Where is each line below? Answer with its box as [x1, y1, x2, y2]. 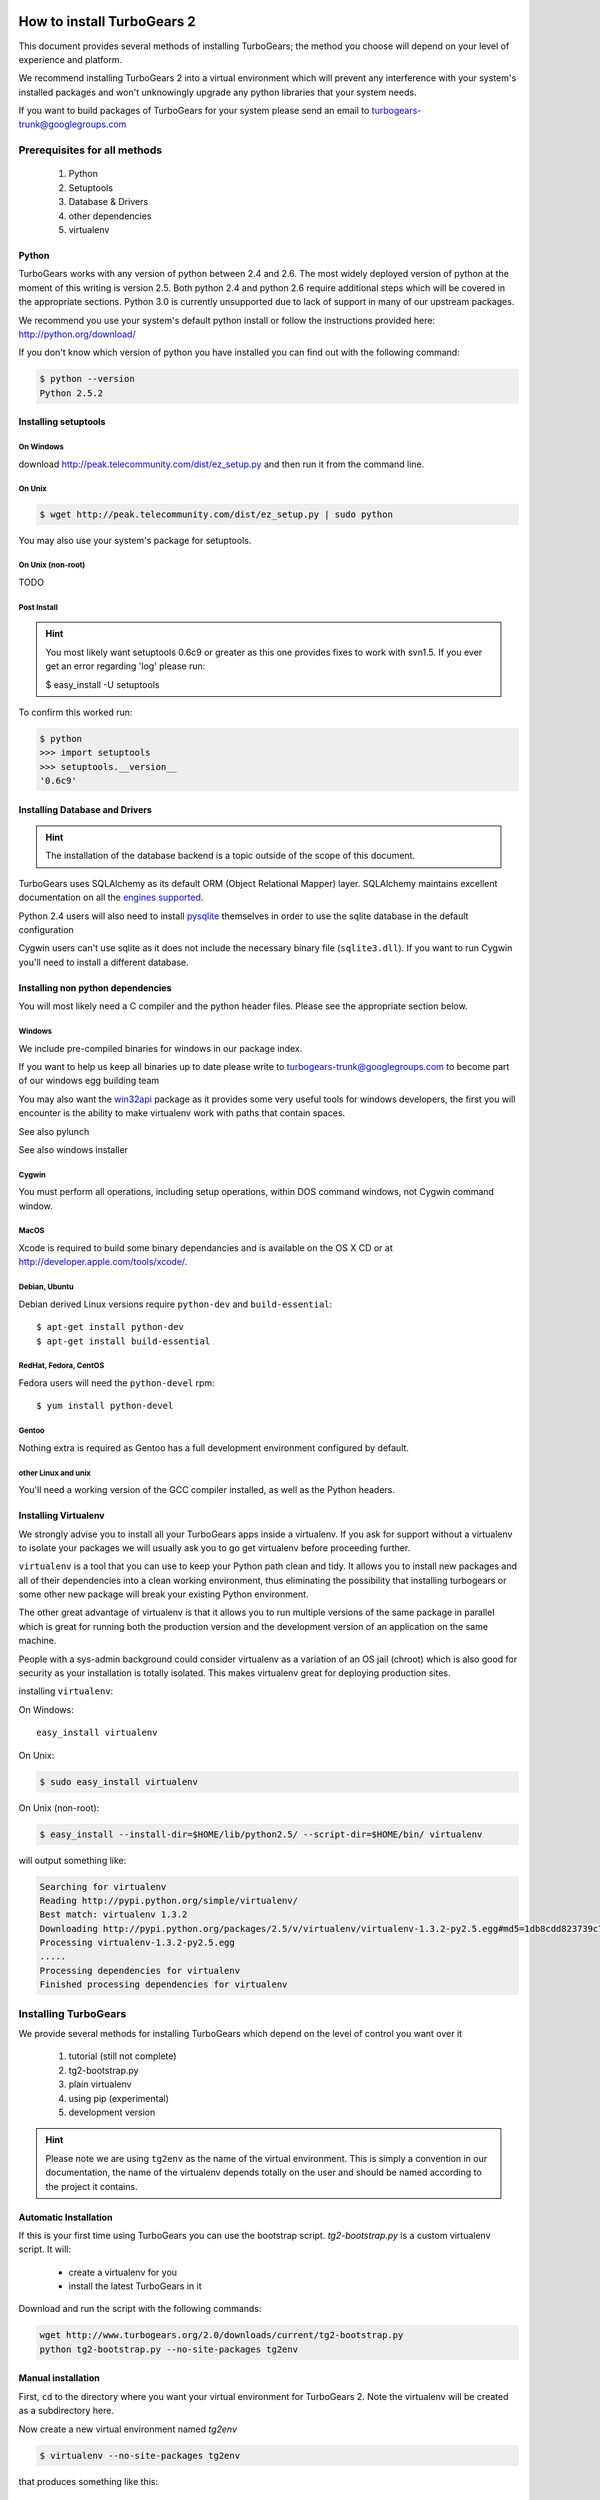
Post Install [18, 602, 59, 612]
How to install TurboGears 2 [18, 13, 197, 30]
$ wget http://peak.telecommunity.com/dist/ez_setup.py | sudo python [39, 508, 394, 520]
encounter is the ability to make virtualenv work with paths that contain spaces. [18, 1107, 346, 1119]
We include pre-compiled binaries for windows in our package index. [18, 1042, 303, 1054]
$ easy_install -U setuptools [45, 678, 160, 690]
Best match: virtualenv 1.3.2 [39, 1909, 188, 1920]
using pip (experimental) [68, 2092, 170, 2104]
